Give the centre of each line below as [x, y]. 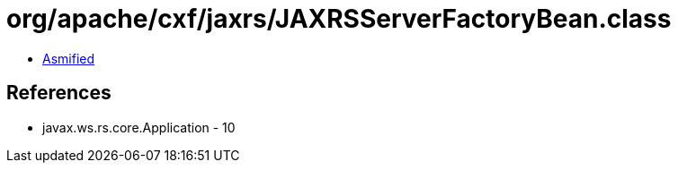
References [59, 93]
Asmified [69, 58]
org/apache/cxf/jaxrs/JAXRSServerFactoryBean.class [339, 19]
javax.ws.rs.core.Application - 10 [139, 127]
